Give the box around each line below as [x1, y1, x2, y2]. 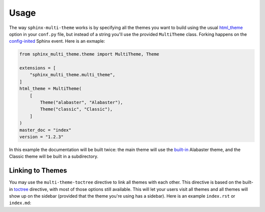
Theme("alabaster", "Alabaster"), [40, 100, 123, 105]
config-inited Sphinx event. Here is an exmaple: [9, 38, 106, 44]
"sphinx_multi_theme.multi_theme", [29, 72, 115, 78]
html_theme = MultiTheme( [19, 86, 82, 91]
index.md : [9, 200, 31, 206]
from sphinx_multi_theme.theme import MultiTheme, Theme [19, 52, 159, 57]
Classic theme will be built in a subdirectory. [9, 153, 98, 159]
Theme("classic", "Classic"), [40, 106, 113, 112]
